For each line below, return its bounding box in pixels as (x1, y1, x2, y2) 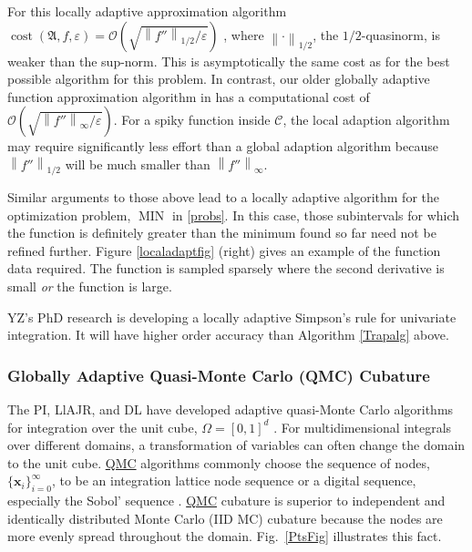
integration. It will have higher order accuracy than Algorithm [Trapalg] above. (7, 325, 449, 344)
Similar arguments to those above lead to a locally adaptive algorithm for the (7, 188, 439, 207)
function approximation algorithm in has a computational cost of (7, 87, 370, 106)
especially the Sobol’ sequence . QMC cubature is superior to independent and (7, 491, 446, 510)
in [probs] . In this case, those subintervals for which (171, 205, 460, 224)
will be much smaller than (65, 154, 210, 173)
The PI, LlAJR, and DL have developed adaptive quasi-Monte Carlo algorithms (7, 400, 454, 419)
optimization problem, (7, 205, 131, 224)
